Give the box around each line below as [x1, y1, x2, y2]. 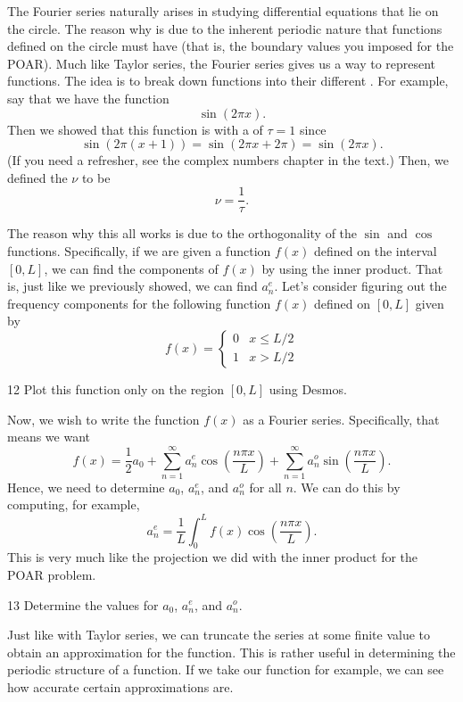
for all [249, 477, 282, 496]
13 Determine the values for [7, 595, 159, 614]
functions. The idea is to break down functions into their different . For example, [7, 71, 449, 90]
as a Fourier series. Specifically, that [243, 409, 440, 428]
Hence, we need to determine [7, 477, 165, 496]
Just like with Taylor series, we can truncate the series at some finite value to [7, 625, 431, 644]
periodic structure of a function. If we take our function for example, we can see [7, 660, 444, 679]
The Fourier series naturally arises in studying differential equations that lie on [7, 2, 439, 20]
